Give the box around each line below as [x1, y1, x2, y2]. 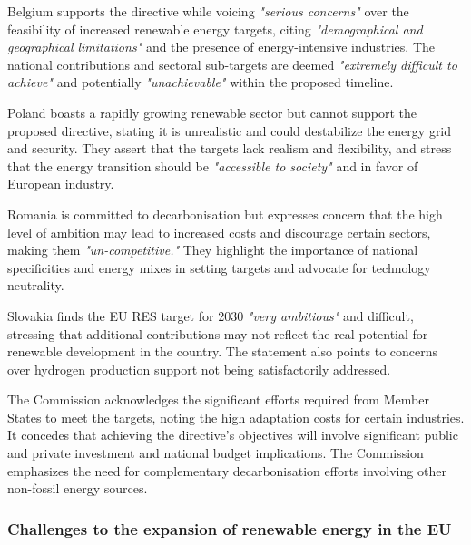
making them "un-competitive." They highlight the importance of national [7, 240, 418, 259]
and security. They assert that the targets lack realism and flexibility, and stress [7, 139, 452, 158]
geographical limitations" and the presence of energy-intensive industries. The [7, 37, 436, 56]
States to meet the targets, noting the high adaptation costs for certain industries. [7, 407, 465, 426]
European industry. [7, 174, 114, 193]
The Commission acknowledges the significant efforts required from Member [7, 390, 429, 409]
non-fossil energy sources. [7, 479, 148, 498]
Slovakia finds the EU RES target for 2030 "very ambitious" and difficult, [7, 306, 414, 325]
